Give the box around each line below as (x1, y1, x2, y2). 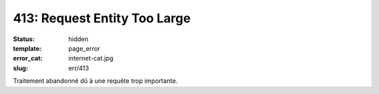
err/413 (68, 63, 89, 72)
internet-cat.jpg (68, 54, 114, 63)
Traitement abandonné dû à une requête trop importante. (13, 77, 178, 85)
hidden (68, 35, 89, 43)
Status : (13, 35, 35, 43)
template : (13, 44, 42, 52)
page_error (68, 44, 101, 52)
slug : (13, 63, 28, 72)
